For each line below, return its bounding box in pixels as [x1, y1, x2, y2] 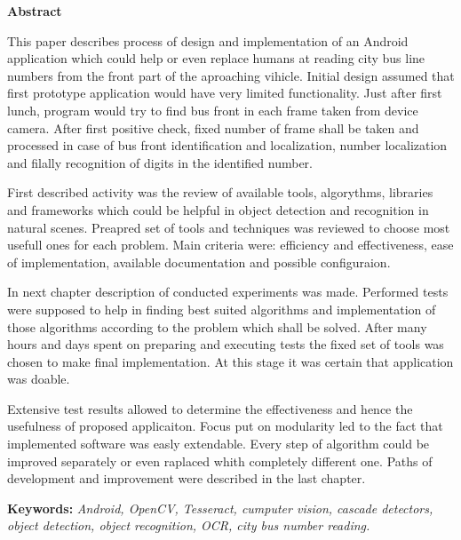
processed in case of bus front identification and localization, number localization [7, 136, 448, 155]
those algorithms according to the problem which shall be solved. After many [7, 317, 427, 336]
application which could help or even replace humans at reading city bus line [7, 49, 425, 67]
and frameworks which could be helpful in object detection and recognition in [7, 200, 429, 218]
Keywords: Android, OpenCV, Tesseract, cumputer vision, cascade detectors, [7, 498, 433, 517]
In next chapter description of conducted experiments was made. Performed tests [7, 282, 449, 301]
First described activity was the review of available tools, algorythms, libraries [7, 183, 433, 202]
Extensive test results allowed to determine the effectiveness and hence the [7, 399, 413, 417]
